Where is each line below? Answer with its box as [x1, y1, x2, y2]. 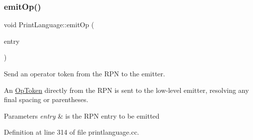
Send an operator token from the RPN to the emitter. [4, 69, 165, 78]
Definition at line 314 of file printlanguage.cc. [4, 127, 139, 137]
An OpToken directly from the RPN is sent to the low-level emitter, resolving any [4, 85, 249, 95]
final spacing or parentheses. [4, 94, 88, 105]
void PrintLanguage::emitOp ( [4, 19, 94, 30]
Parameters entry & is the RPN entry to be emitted [4, 110, 160, 121]
